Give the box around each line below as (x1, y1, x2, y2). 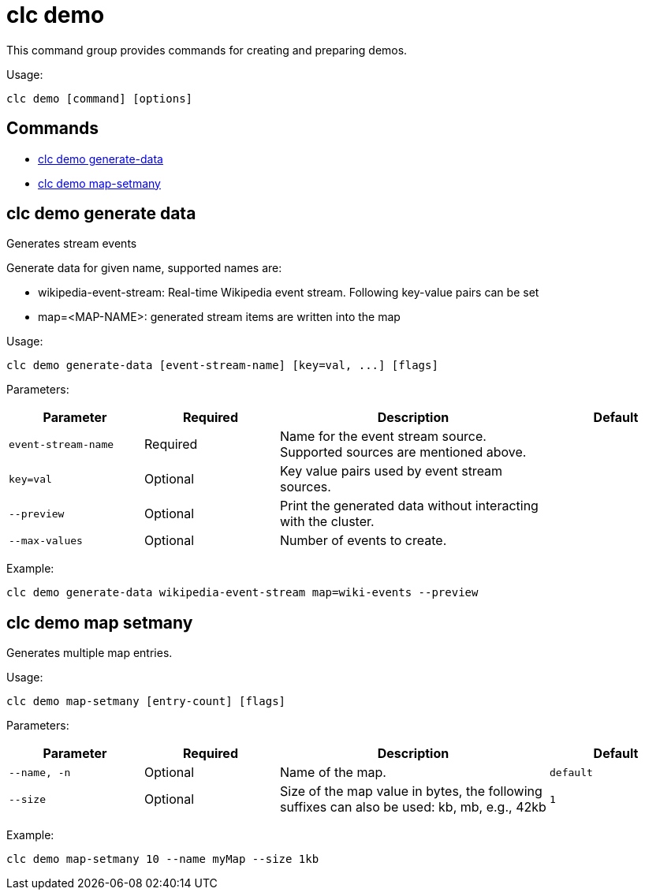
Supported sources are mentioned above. (280, 444, 527, 461)
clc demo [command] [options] (6, 91, 193, 105)
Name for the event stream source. (280, 428, 487, 445)
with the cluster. (280, 513, 375, 530)
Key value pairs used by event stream (280, 463, 503, 480)
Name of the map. (280, 764, 386, 781)
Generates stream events (6, 237, 137, 251)
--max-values (9, 534, 83, 547)
